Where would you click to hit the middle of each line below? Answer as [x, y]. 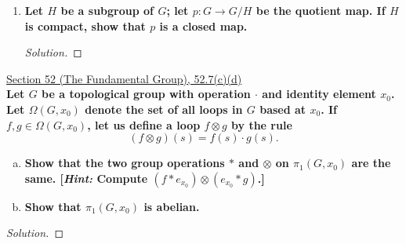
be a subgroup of [107, 10]
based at [283, 109]
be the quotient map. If [321, 10]
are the [371, 163]
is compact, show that [85, 25]
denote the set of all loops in [164, 109]
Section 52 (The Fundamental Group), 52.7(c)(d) [124, 78]
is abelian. [172, 206]
